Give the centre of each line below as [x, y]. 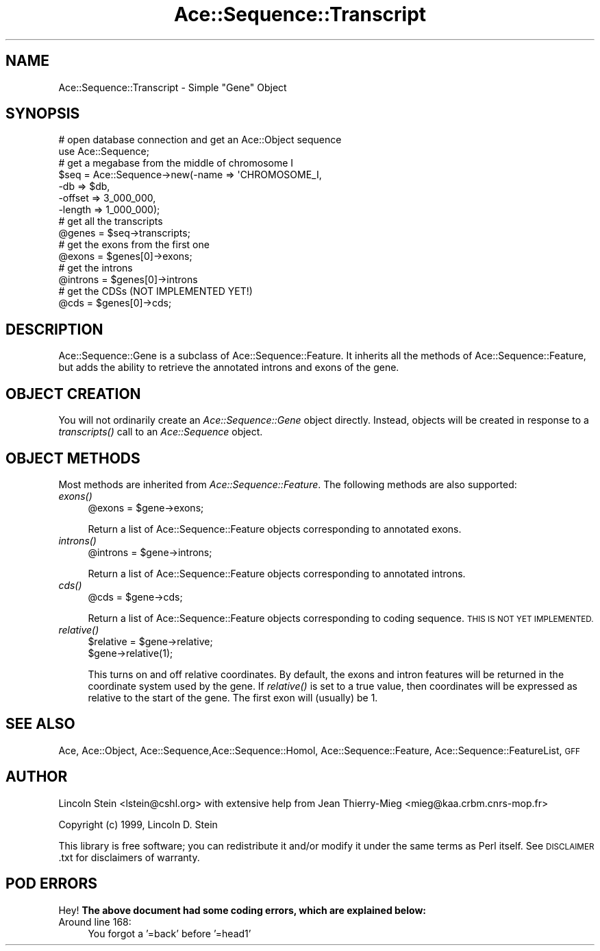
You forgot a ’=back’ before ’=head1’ [170, 933]
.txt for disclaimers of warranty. [129, 857]
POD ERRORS [51, 884]
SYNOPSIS [43, 114]
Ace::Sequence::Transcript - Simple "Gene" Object [173, 87]
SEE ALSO [40, 724]
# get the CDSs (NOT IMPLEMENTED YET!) [155, 291]
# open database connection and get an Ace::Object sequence [200, 140]
